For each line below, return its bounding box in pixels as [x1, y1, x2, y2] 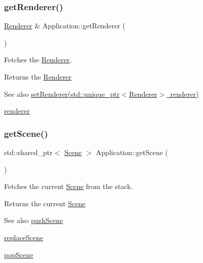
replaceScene [4, 232, 44, 242]
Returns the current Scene [4, 198, 86, 208]
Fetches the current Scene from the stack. [4, 181, 133, 192]
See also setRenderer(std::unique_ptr [4, 88, 120, 99]
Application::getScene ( [96, 147, 168, 157]
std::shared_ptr [4, 147, 53, 157]
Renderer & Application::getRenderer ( [4, 20, 125, 31]
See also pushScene [4, 215, 63, 226]
